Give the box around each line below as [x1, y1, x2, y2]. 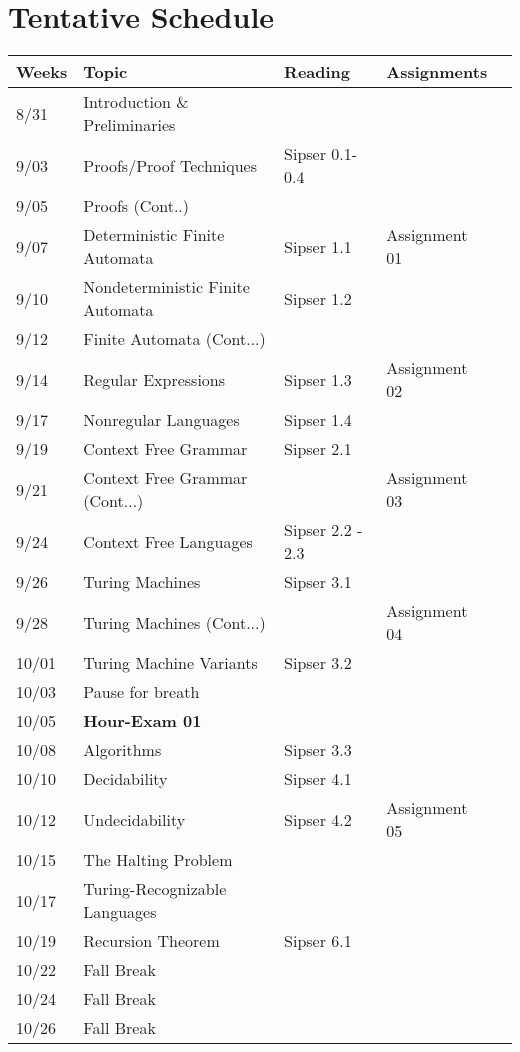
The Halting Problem [83, 848, 233, 872]
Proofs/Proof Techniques [83, 153, 257, 177]
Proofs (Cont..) [83, 194, 190, 218]
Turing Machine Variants [83, 651, 258, 675]
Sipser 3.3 [284, 738, 352, 762]
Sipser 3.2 [284, 651, 352, 675]
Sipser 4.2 [284, 807, 352, 831]
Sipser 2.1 [284, 437, 352, 461]
